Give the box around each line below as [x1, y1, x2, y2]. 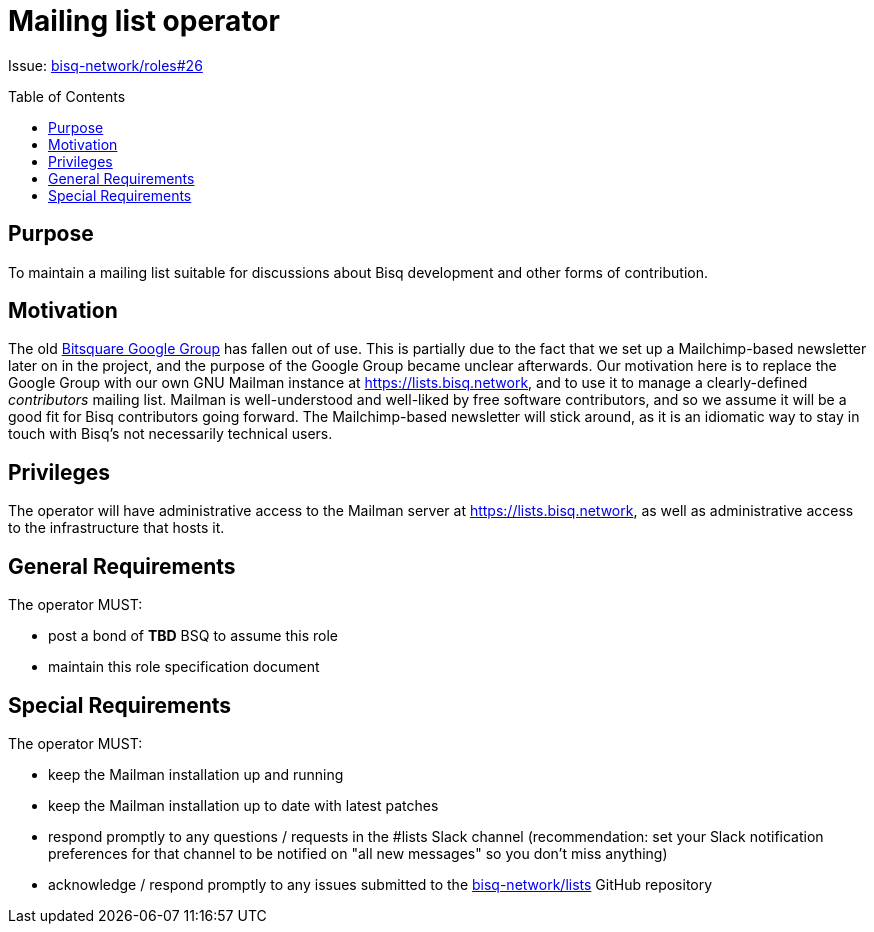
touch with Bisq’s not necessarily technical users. [8, 425, 333, 443]
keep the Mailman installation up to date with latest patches [48, 796, 439, 814]
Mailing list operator [8, 4, 280, 38]
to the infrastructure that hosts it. [8, 519, 225, 537]
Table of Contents [8, 87, 126, 105]
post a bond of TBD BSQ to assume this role [48, 627, 338, 645]
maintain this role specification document [48, 658, 320, 676]
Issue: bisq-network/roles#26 [8, 56, 203, 74]
